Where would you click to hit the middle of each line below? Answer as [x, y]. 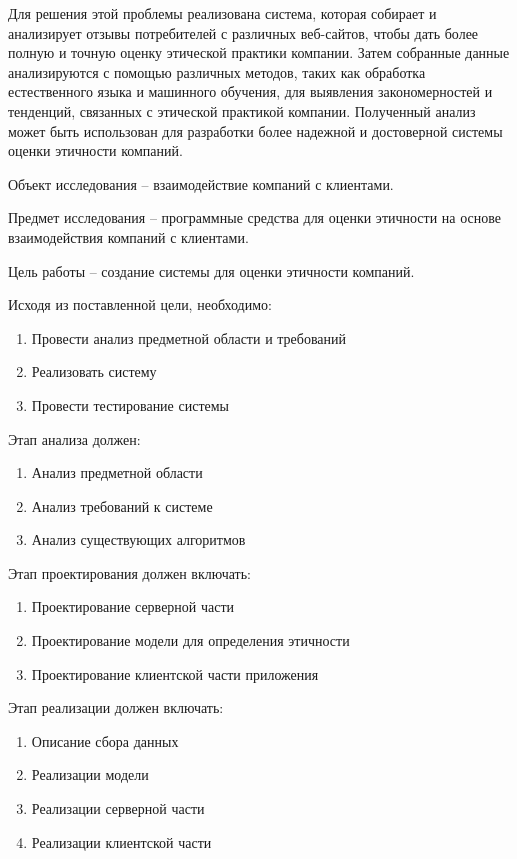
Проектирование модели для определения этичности [190, 640]
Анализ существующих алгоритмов [138, 539]
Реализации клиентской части [121, 841]
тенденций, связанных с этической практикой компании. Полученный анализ [242, 110]
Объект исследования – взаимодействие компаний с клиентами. [201, 183]
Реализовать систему [94, 371]
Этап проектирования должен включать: [129, 572]
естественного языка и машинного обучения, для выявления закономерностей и [250, 91]
